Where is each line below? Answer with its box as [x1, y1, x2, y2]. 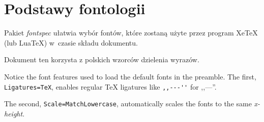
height [4, 108, 23, 118]
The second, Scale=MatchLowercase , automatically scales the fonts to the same [4, 98, 252, 109]
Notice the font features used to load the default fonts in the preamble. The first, [4, 71, 256, 82]
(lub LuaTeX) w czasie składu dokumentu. [4, 37, 138, 48]
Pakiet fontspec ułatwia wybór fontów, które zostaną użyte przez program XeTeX [4, 27, 258, 38]
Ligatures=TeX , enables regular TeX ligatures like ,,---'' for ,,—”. [4, 81, 217, 92]
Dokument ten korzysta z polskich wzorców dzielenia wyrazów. [4, 54, 199, 65]
